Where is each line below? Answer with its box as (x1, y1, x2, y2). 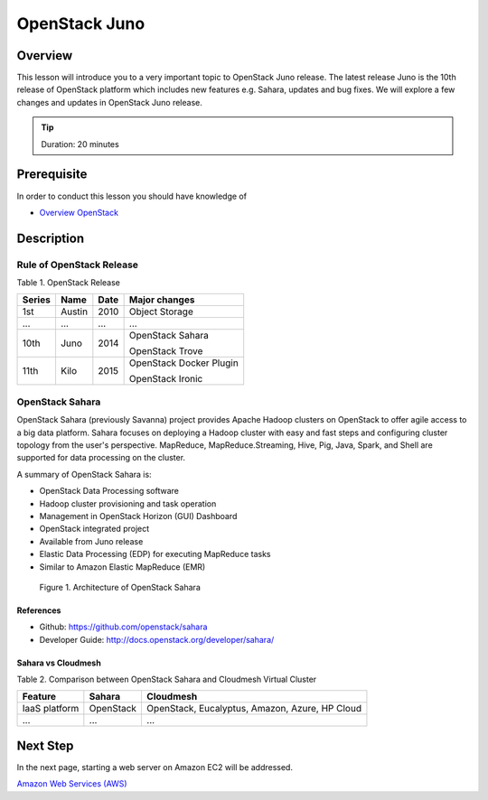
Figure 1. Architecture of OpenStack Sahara (39, 581, 201, 592)
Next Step (16, 738, 74, 753)
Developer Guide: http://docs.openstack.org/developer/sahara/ (39, 634, 275, 645)
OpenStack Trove (128, 345, 203, 358)
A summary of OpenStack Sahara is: (16, 469, 153, 479)
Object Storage (128, 305, 193, 318)
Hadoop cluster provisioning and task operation (39, 498, 217, 509)
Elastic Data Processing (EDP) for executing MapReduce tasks (39, 549, 271, 560)
